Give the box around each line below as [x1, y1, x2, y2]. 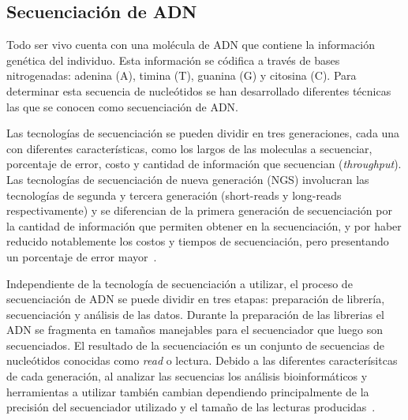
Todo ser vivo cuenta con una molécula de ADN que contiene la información [6, 36, 375, 53]
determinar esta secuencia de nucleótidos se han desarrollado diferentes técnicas [6, 82, 391, 99]
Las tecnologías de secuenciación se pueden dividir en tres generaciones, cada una [6, 125, 400, 141]
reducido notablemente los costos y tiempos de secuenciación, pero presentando [6, 233, 389, 249]
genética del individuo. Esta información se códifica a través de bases [6, 51, 340, 68]
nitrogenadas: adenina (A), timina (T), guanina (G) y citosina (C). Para [6, 67, 357, 84]
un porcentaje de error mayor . [6, 248, 157, 264]
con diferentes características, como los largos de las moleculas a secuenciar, [6, 140, 372, 156]
